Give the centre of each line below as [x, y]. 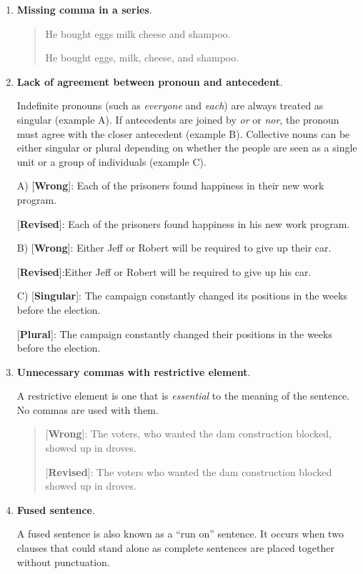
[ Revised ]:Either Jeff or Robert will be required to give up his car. [164, 271]
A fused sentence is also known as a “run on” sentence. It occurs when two [180, 534]
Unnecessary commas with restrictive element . [134, 371]
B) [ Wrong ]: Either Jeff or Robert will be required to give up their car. [174, 248]
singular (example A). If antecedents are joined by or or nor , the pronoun [178, 119]
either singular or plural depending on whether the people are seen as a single [187, 148]
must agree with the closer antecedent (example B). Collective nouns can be [183, 133]
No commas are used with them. [88, 409]
